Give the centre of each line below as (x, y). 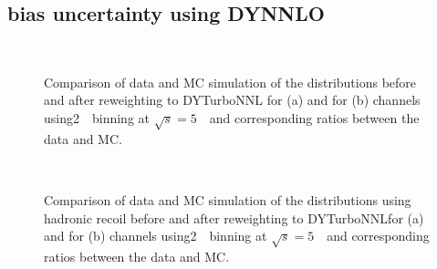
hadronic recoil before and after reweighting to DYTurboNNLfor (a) (234, 217)
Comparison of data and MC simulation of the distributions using (228, 199)
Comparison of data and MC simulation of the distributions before (230, 82)
